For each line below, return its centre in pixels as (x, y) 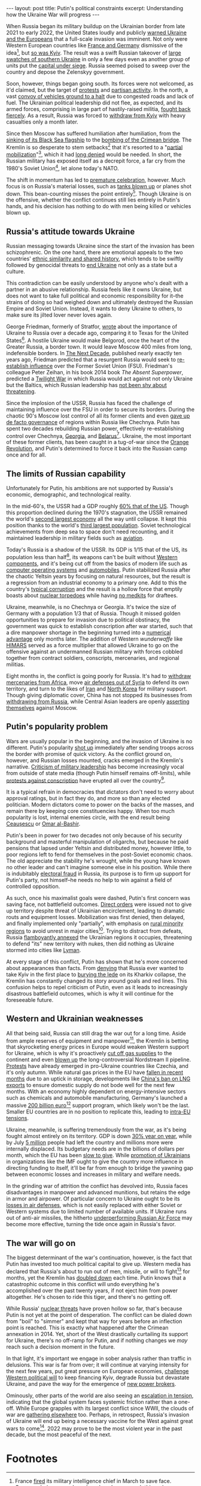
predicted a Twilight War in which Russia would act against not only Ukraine (100, 379)
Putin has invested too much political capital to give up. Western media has (99, 1263)
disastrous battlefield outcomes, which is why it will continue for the (90, 993)
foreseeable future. (30, 1000)
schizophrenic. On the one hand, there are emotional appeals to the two (95, 253)
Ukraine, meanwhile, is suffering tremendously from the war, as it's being (96, 1130)
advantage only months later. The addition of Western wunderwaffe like (95, 639)
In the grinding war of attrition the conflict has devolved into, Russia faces (97, 1186)
